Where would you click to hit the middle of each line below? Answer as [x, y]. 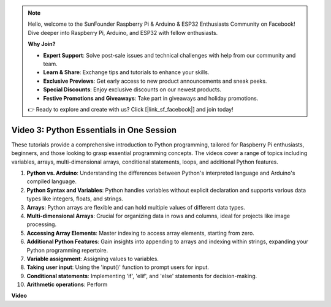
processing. [42, 224]
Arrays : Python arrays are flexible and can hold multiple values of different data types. [136, 207]
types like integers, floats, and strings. [75, 199]
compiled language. [51, 181]
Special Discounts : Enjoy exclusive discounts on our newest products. [132, 89]
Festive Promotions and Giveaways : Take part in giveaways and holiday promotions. [151, 98]
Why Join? [42, 44]
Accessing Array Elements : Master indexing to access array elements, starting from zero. [140, 233]
